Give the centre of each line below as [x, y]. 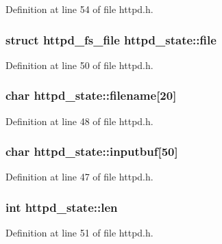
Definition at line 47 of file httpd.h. [79, 177]
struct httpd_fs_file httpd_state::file [111, 39]
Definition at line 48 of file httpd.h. [79, 121]
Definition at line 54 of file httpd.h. [79, 9]
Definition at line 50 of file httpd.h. [79, 65]
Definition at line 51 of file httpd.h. [79, 233]
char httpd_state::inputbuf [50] [92, 151]
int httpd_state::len [62, 207]
